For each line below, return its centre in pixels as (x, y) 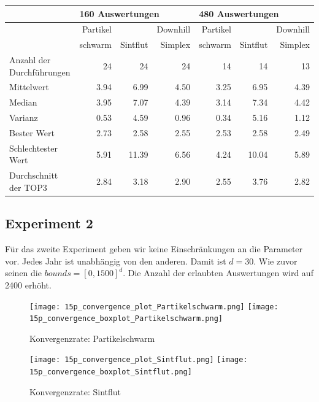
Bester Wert (32, 133)
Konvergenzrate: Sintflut (75, 391)
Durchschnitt (34, 175)
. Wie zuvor (275, 261)
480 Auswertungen (239, 13)
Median (23, 102)
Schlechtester (34, 148)
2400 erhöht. (28, 284)
